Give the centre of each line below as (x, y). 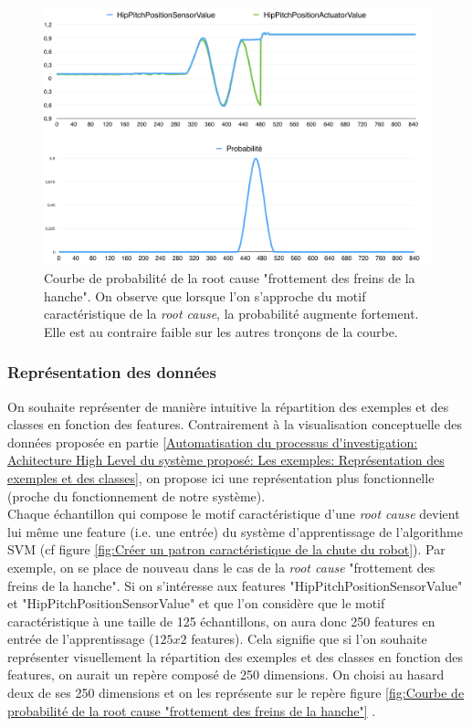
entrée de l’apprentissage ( (81, 639)
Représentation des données (112, 372)
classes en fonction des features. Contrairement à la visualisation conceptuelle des (235, 424)
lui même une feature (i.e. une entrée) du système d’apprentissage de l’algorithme (235, 531)
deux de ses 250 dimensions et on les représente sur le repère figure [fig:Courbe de (236, 693)
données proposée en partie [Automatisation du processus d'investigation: (213, 442)
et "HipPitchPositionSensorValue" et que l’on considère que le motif (196, 603)
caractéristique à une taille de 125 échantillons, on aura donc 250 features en (221, 621)
